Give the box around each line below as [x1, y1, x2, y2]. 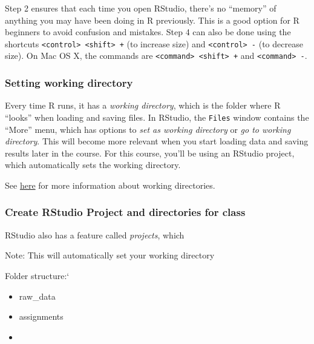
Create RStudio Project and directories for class [5, 204, 246, 220]
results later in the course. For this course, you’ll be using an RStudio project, [5, 146, 295, 159]
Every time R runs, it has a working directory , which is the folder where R [5, 99, 281, 112]
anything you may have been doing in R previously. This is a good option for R [5, 13, 299, 26]
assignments [19, 310, 64, 323]
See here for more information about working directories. [5, 178, 215, 191]
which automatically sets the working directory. [5, 158, 181, 171]
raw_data [19, 289, 56, 302]
